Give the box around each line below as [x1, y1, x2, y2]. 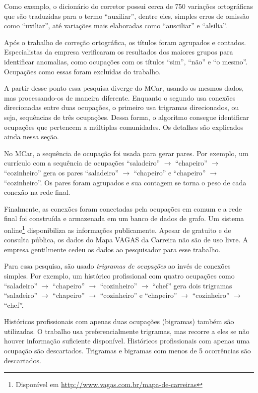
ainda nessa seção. [4, 131, 59, 142]
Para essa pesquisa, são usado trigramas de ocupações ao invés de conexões [4, 261, 231, 271]
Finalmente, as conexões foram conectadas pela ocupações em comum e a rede [4, 203, 242, 214]
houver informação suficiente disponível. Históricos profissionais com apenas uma [4, 336, 250, 346]
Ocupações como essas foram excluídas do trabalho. [4, 66, 161, 76]
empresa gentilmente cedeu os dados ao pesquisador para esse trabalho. [4, 244, 221, 254]
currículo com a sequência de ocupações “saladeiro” [4, 158, 160, 168]
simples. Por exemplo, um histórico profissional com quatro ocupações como [4, 270, 235, 281]
